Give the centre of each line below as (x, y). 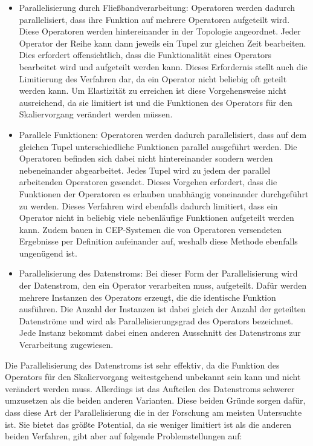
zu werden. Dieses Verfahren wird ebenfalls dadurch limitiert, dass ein (148, 205)
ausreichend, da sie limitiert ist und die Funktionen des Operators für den (156, 102)
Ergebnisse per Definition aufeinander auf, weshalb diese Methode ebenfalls (158, 241)
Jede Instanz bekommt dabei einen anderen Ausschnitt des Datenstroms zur (160, 333)
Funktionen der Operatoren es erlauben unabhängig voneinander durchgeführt (164, 193)
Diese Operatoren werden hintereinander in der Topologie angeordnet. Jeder (160, 31)
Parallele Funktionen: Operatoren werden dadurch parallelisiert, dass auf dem (163, 134)
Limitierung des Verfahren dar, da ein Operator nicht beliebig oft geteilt (153, 78)
